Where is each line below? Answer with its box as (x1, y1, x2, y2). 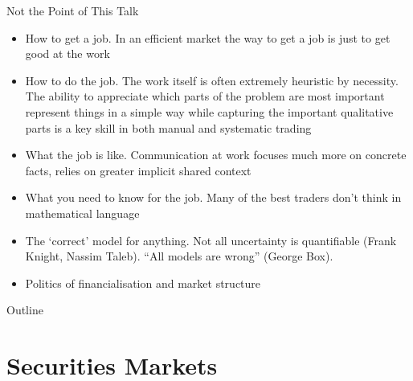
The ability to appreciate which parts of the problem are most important (25, 88, 385, 104)
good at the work (25, 45, 110, 62)
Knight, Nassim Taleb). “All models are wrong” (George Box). (25, 248, 333, 264)
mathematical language (25, 204, 140, 221)
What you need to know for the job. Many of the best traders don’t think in (25, 189, 402, 206)
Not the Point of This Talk (6, 2, 139, 18)
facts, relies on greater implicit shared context (25, 162, 251, 178)
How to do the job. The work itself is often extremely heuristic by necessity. (25, 72, 399, 88)
